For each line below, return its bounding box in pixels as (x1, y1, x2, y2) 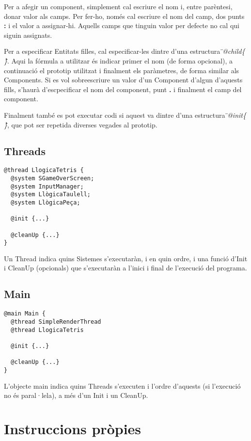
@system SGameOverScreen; (11, 174, 94, 182)
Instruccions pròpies (4, 418, 141, 438)
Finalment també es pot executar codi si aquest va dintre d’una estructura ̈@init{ (4, 110, 246, 120)
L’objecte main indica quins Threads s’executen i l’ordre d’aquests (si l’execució (4, 380, 241, 391)
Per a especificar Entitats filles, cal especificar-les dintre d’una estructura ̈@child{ (4, 46, 245, 56)
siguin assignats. (4, 30, 52, 40)
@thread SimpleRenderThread (11, 318, 101, 325)
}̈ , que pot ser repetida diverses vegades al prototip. (4, 119, 157, 129)
